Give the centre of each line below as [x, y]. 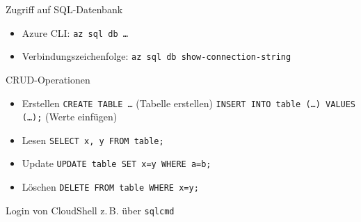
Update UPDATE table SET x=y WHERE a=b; [117, 163]
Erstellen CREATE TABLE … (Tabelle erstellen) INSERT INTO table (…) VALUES [189, 103]
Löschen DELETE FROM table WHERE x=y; [110, 187]
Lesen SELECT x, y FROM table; [93, 140]
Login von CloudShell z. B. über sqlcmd [90, 210]
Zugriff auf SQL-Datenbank [64, 9]
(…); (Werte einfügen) [70, 117]
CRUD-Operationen [48, 79]
